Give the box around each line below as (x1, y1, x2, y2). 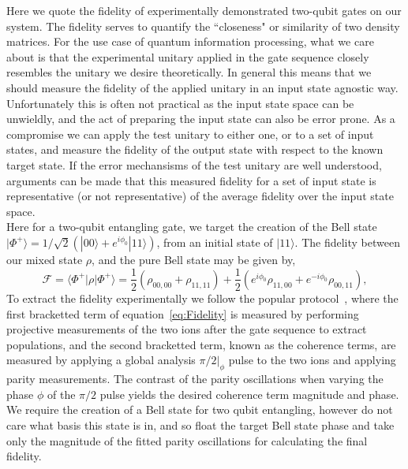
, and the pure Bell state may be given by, (92, 251, 296, 267)
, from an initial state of (156, 233, 273, 250)
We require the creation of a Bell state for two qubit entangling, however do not (6, 401, 393, 418)
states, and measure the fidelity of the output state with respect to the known (6, 141, 384, 158)
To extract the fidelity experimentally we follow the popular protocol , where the (6, 289, 399, 306)
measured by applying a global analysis (6, 352, 196, 368)
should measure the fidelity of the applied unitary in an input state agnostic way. (6, 79, 399, 95)
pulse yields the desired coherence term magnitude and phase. (99, 385, 399, 402)
